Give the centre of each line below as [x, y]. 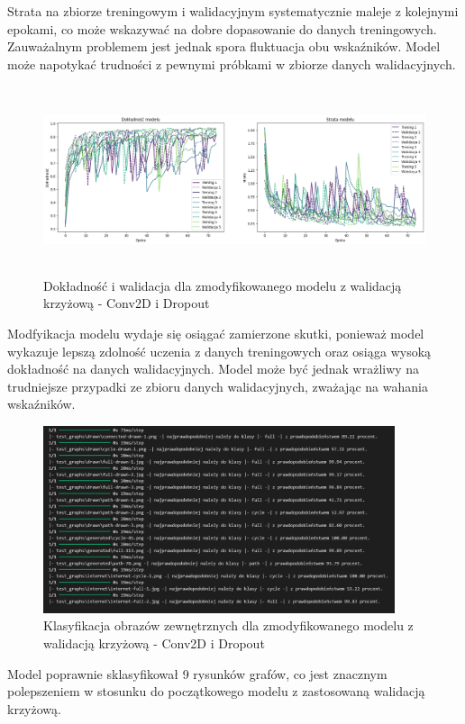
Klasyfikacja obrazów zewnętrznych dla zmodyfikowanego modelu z [228, 625]
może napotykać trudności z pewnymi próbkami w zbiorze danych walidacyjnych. [232, 63]
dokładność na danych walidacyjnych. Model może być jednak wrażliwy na [214, 369]
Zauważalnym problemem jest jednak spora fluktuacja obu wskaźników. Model [224, 46]
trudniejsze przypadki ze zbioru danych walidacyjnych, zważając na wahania [218, 386]
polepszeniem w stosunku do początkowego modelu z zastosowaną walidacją [216, 691]
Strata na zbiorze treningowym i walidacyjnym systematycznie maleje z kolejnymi [233, 11]
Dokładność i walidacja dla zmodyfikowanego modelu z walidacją [223, 285]
